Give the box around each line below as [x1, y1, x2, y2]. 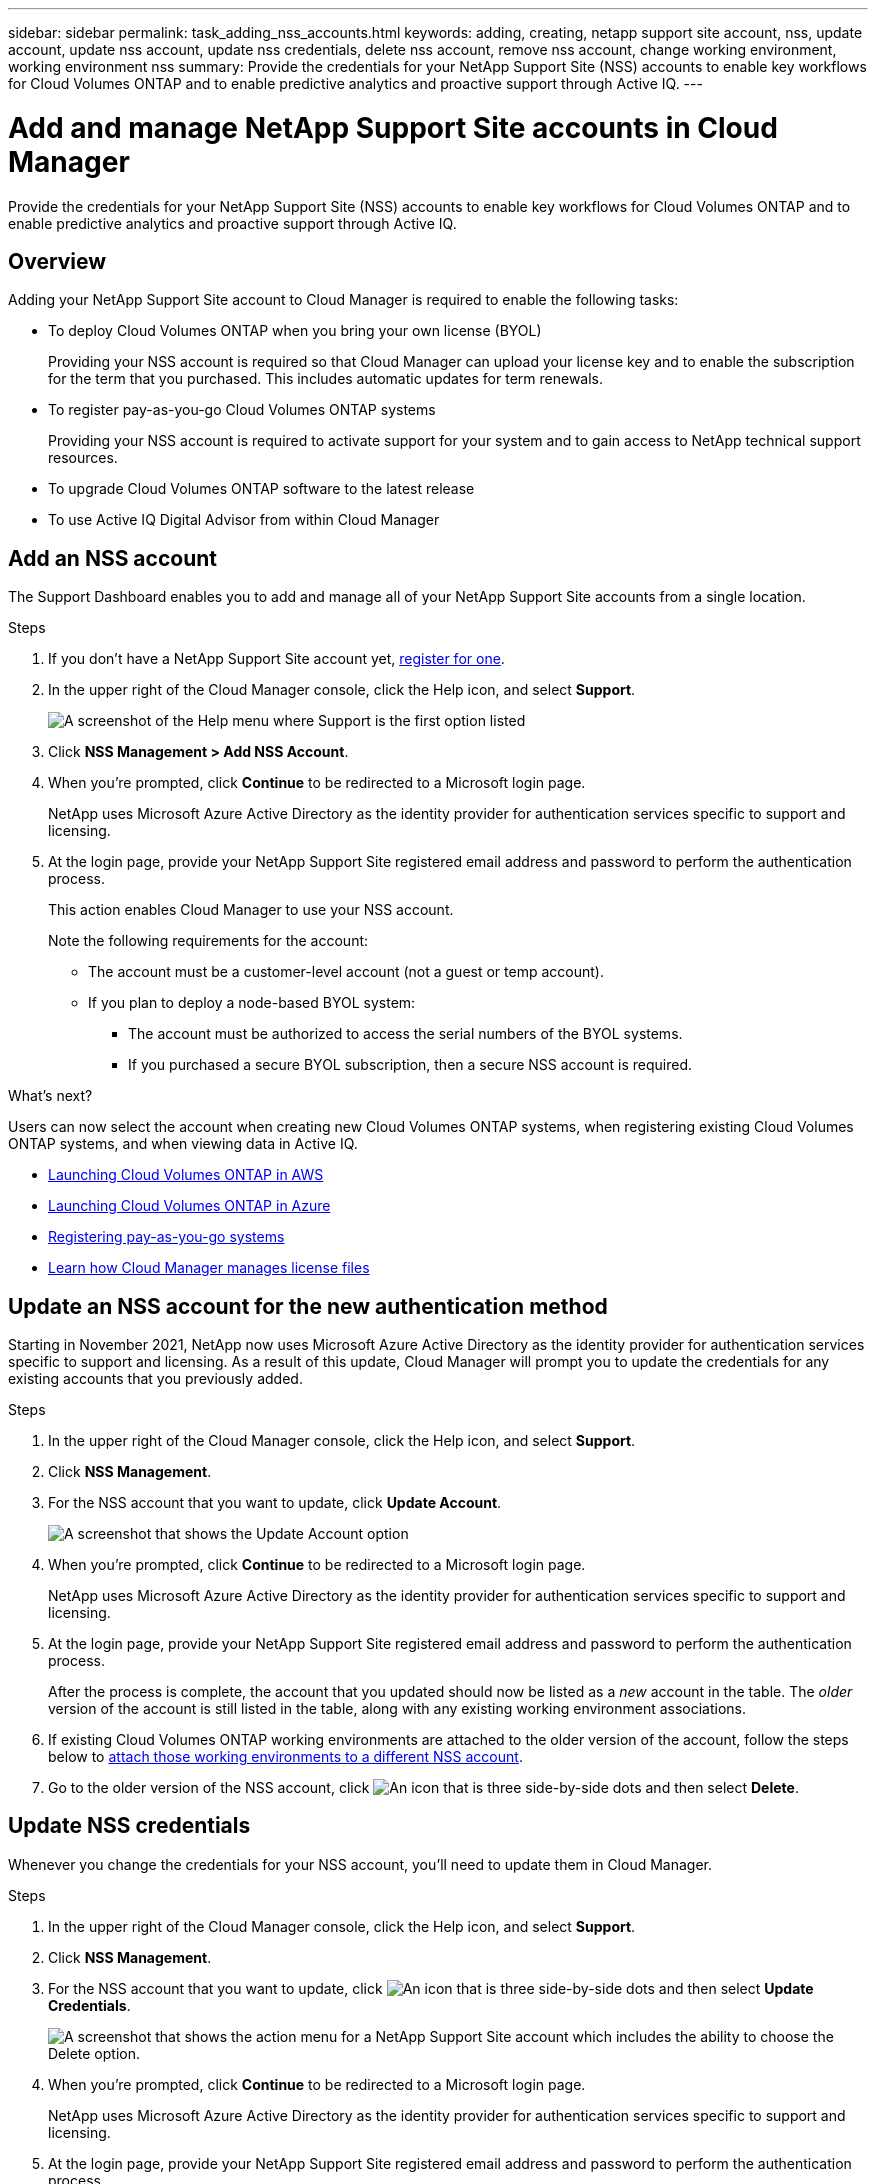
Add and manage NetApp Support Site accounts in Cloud [8, 110, 778, 145]
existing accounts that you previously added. [8, 1370, 303, 1388]
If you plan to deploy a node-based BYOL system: [88, 994, 416, 1012]
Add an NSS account [8, 545, 217, 571]
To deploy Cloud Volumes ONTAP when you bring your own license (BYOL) [48, 322, 542, 340]
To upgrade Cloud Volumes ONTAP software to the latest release [48, 480, 475, 498]
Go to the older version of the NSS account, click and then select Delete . [48, 1779, 799, 1797]
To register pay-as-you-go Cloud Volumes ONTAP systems [48, 401, 436, 419]
